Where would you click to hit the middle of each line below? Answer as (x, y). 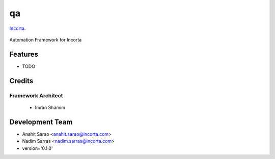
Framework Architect (36, 95)
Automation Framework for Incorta (46, 39)
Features (24, 54)
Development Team (41, 122)
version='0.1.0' (37, 148)
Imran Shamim (50, 107)
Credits (21, 81)
